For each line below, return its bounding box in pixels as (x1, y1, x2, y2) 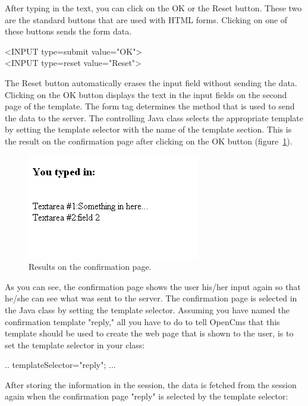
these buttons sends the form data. (5, 25, 132, 37)
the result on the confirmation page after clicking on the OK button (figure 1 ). (5, 134, 293, 147)
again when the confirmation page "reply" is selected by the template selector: (5, 390, 288, 402)
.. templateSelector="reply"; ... (5, 358, 116, 371)
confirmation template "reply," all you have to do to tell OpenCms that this (5, 315, 280, 328)
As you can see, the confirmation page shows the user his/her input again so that (5, 280, 301, 292)
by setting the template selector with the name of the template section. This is (5, 123, 292, 136)
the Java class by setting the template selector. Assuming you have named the (5, 303, 290, 316)
